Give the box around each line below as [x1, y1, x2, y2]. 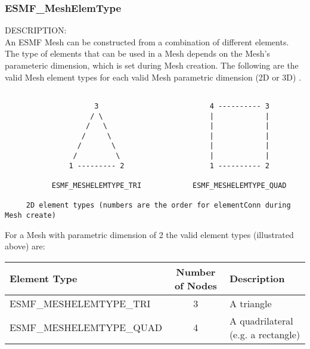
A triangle [229, 296, 272, 310]
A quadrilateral [229, 313, 293, 328]
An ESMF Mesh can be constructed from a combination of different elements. [5, 35, 289, 48]
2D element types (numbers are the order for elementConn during [26, 201, 291, 210]
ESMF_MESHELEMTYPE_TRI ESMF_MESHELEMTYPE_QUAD [51, 181, 287, 190]
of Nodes [174, 278, 217, 292]
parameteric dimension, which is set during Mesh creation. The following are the [5, 59, 299, 71]
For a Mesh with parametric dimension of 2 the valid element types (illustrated [5, 228, 294, 240]
